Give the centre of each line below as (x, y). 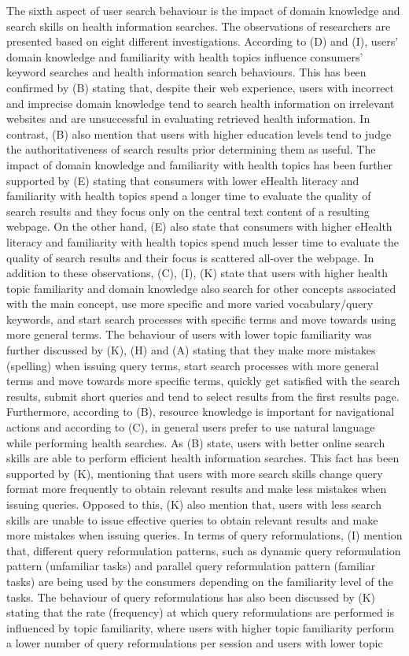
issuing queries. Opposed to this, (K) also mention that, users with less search (194, 504)
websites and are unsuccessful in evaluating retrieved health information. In (188, 119)
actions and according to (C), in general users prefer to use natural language (191, 427)
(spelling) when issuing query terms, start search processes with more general (193, 365)
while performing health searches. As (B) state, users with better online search (196, 442)
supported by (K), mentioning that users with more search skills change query (195, 473)
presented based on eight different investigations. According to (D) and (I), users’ (203, 41)
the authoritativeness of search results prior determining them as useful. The (191, 149)
